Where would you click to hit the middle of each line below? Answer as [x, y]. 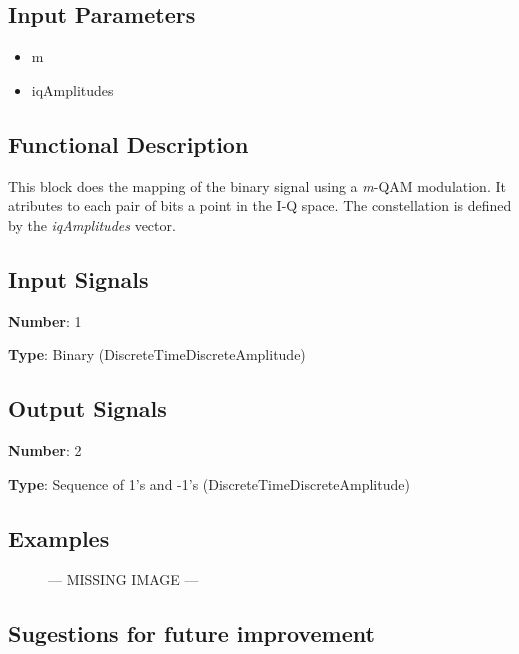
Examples [59, 537]
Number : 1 [45, 320]
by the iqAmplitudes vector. [92, 224]
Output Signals [87, 408]
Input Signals [78, 278]
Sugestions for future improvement [191, 633]
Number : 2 [45, 449]
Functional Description [128, 143]
